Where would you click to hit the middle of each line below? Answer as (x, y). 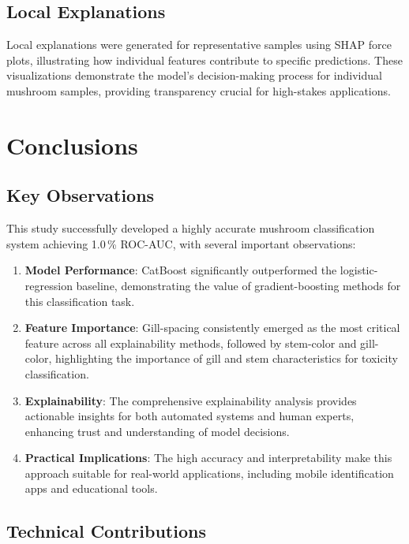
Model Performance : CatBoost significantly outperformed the (181, 270)
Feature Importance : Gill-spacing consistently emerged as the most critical (212, 328)
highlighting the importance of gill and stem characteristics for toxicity (226, 358)
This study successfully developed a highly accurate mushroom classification (191, 228)
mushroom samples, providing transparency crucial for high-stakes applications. (199, 90)
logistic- (359, 270)
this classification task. (80, 301)
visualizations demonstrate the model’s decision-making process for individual (194, 75)
